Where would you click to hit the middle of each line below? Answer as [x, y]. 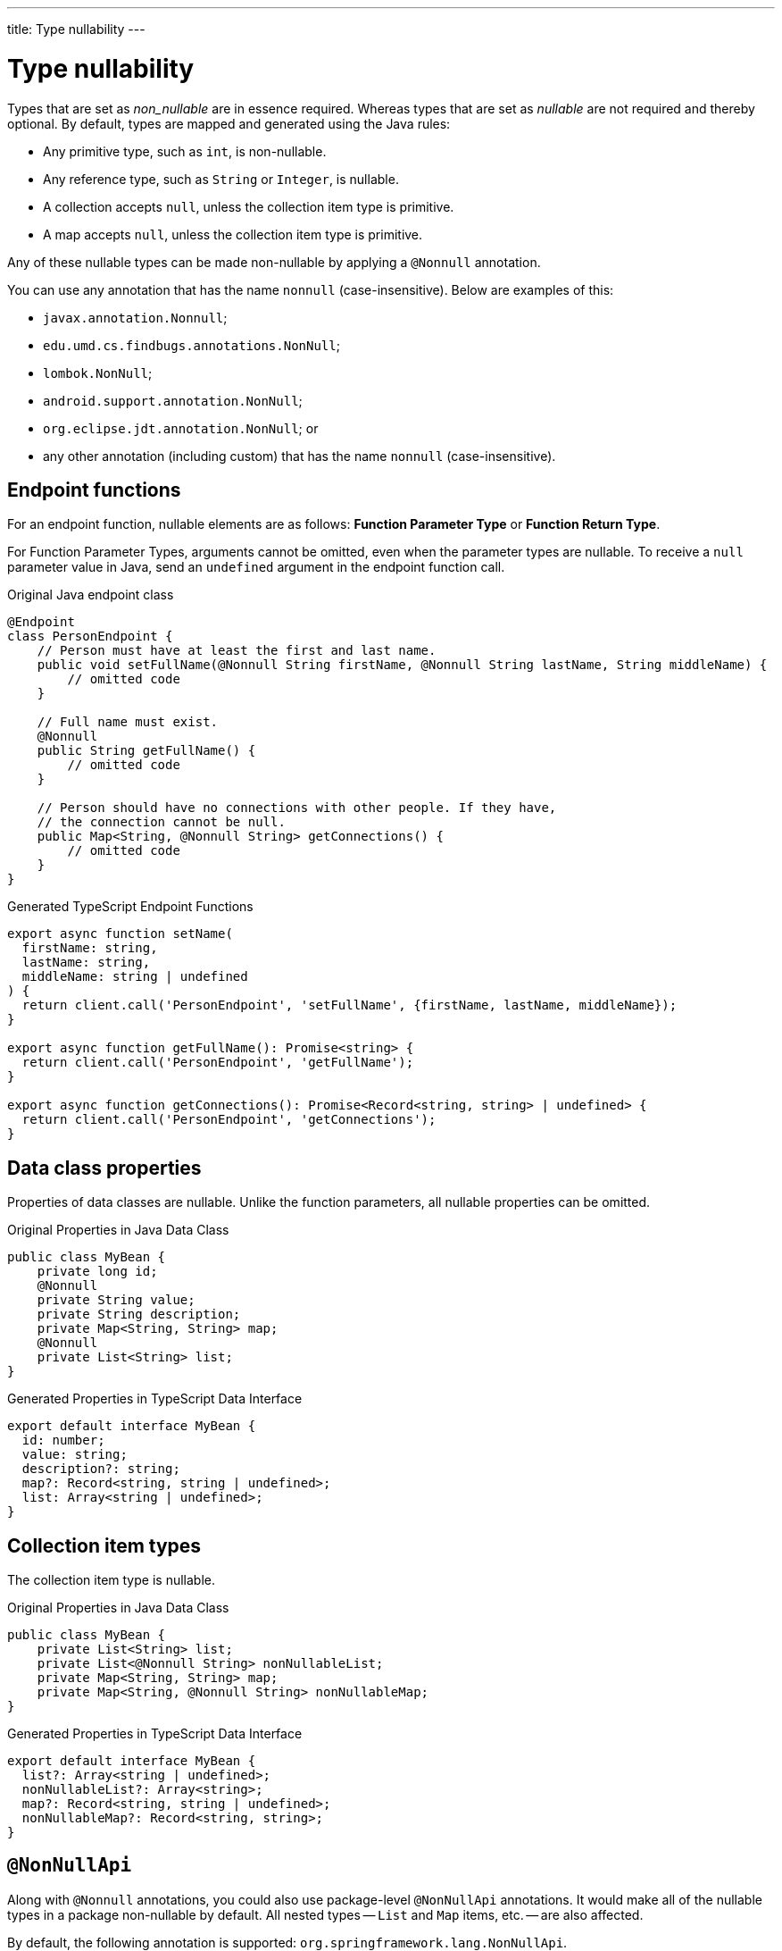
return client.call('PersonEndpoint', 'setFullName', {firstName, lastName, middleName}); [349, 1005]
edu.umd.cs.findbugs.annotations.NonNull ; [191, 345]
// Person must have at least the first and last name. [237, 651]
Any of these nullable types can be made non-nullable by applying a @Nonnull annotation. [274, 262]
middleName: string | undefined [135, 977]
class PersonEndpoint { [90, 636]
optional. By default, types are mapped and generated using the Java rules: [229, 123]
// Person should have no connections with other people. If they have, [297, 808]
